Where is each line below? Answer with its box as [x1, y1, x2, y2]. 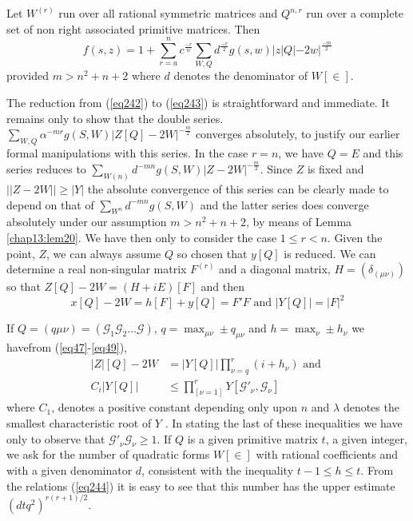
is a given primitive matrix [187, 430, 318, 447]
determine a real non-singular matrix [6, 260, 187, 277]
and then [201, 278, 245, 295]
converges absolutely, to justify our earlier [195, 125, 400, 142]
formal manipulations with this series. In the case [6, 145, 248, 161]
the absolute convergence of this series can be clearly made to [87, 181, 389, 197]
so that [6, 278, 41, 295]
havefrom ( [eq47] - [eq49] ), [6, 339, 127, 356]
